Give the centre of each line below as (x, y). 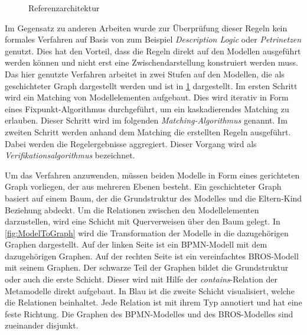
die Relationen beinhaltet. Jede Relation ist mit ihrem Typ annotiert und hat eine (153, 302)
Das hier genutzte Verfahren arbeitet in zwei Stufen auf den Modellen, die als (145, 74)
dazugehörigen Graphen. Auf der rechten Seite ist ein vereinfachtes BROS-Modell (152, 256)
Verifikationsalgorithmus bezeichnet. (70, 155)
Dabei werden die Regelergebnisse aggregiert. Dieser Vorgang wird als (131, 143)
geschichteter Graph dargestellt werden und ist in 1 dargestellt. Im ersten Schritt (151, 85)
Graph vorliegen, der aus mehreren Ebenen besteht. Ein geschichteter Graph (143, 186)
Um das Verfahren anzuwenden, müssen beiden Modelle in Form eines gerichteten (152, 175)
